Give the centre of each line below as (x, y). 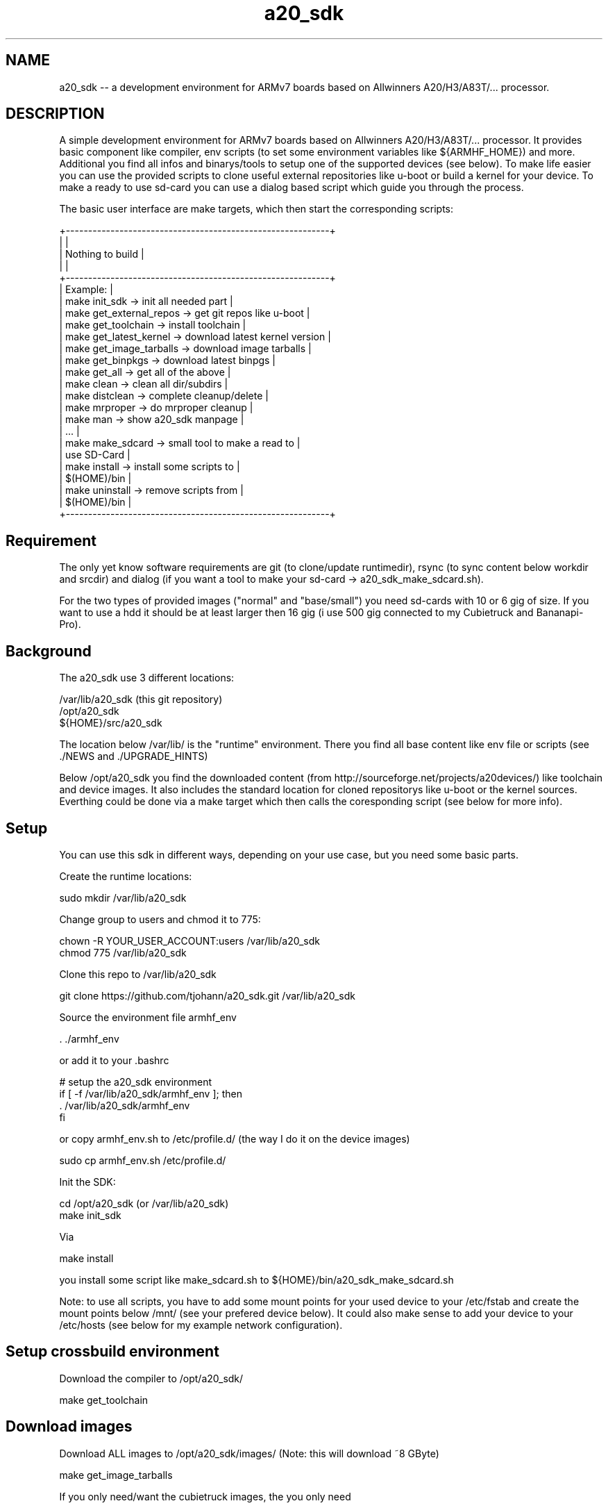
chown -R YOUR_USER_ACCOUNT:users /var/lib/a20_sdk (189, 941)
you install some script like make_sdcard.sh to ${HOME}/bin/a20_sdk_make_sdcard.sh (256, 1279)
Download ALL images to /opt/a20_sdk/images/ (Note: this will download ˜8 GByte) (249, 1453)
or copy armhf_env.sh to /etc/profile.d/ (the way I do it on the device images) (235, 1138)
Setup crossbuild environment (112, 1352)
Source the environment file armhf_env (148, 1017)
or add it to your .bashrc (114, 1060)
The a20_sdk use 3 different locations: (147, 678)
